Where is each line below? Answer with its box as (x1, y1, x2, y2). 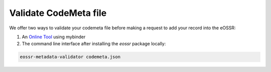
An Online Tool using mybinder (22, 34, 86, 40)
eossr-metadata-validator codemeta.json (20, 54, 120, 60)
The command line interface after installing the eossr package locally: (22, 41, 166, 47)
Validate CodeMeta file (9, 7, 107, 18)
